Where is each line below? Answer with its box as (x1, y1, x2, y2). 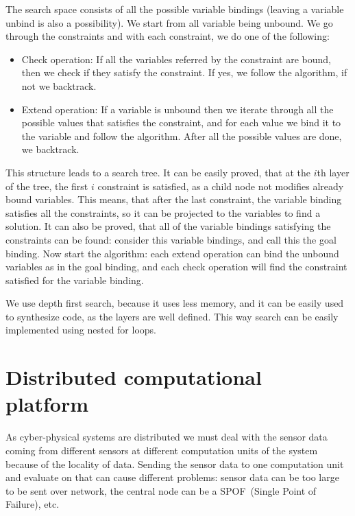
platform (5, 390, 89, 418)
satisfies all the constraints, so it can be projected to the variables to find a (5, 205, 321, 220)
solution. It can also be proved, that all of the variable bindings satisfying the (5, 219, 331, 233)
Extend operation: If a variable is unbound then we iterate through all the (21, 102, 334, 116)
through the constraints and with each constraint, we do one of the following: (5, 29, 330, 43)
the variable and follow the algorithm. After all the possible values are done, (21, 128, 342, 143)
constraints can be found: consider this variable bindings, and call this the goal (5, 232, 336, 246)
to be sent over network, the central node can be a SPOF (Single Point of (5, 483, 317, 497)
